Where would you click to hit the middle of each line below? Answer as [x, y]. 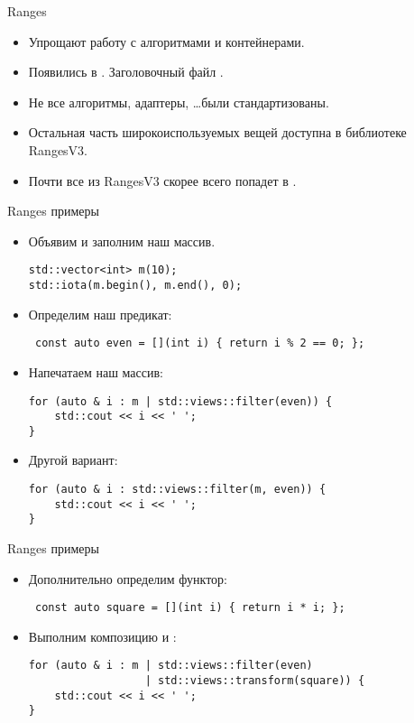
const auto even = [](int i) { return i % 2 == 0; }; [200, 343]
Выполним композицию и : [102, 636]
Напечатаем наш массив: [96, 371]
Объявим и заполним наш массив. [122, 241]
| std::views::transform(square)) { [255, 681]
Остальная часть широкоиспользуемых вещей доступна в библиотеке [217, 132]
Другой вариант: [73, 460]
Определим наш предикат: [100, 314]
